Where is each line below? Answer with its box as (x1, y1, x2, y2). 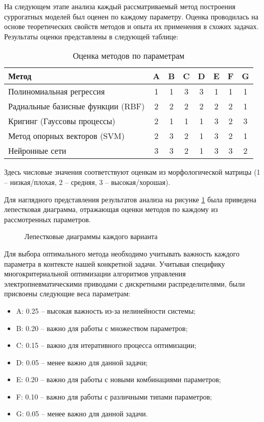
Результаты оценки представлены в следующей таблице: (4, 31, 179, 41)
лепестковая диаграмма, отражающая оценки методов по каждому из (4, 204, 218, 215)
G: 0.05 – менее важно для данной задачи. (16, 408, 148, 419)
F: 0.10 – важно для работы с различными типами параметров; (16, 391, 212, 402)
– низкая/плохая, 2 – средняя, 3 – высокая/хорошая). (4, 176, 171, 187)
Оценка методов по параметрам (73, 50, 185, 62)
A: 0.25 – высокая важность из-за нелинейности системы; (16, 305, 196, 316)
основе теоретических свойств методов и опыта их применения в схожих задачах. (4, 21, 259, 32)
